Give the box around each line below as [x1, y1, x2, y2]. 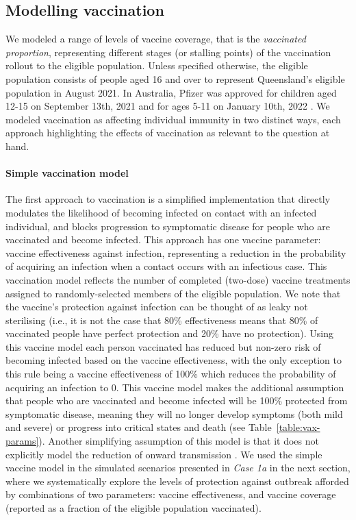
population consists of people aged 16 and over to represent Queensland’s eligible [5, 71, 345, 86]
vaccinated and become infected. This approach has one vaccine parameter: [5, 232, 321, 247]
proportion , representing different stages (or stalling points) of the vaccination [5, 45, 331, 59]
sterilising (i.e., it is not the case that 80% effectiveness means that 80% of [5, 312, 318, 327]
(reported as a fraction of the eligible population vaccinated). [5, 501, 262, 515]
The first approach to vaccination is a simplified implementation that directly [5, 192, 331, 206]
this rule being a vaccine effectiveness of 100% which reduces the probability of [5, 367, 336, 381]
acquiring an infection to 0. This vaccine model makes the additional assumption [5, 380, 344, 394]
